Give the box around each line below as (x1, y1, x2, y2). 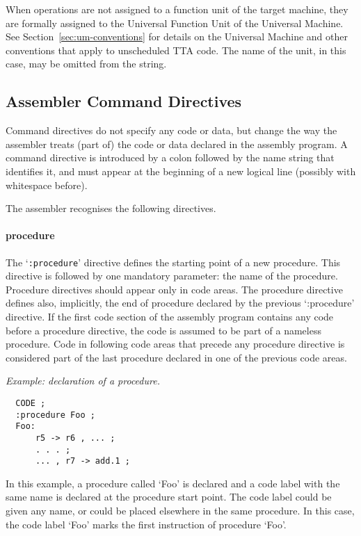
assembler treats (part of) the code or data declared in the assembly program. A (6, 136, 348, 151)
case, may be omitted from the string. (6, 56, 167, 71)
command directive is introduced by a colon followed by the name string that (6, 150, 335, 165)
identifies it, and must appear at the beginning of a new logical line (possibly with (6, 163, 356, 178)
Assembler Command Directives (6, 90, 242, 112)
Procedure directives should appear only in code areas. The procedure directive (6, 282, 343, 296)
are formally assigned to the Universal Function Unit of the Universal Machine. (6, 15, 344, 30)
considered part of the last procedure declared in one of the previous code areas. (6, 350, 347, 364)
